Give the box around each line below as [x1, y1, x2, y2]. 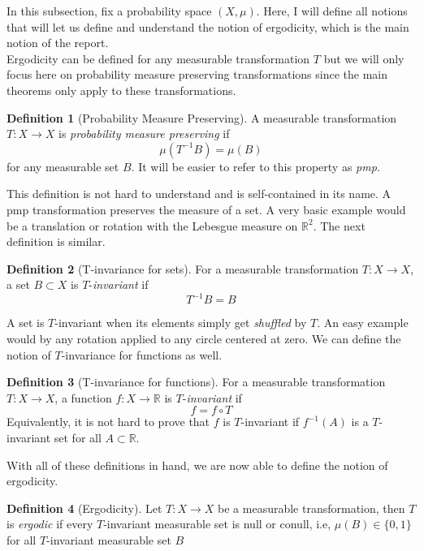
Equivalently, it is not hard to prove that [6, 413, 210, 430]
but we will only [323, 50, 405, 67]
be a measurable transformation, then [218, 499, 405, 516]
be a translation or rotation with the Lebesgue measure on [6, 217, 298, 234]
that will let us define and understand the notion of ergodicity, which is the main [6, 18, 409, 35]
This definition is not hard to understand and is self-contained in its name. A [6, 185, 392, 202]
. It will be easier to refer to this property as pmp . [131, 157, 380, 174]
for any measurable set [6, 157, 119, 174]
